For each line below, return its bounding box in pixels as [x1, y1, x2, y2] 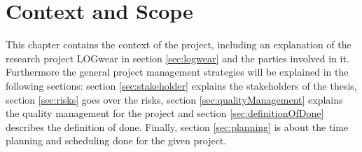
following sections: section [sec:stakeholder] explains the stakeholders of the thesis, [6, 78, 357, 92]
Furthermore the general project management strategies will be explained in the [6, 64, 349, 79]
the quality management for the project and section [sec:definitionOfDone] [6, 106, 324, 120]
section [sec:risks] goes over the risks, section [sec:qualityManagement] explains [6, 92, 343, 106]
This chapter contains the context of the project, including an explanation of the [6, 37, 351, 52]
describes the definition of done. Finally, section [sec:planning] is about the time [6, 119, 349, 134]
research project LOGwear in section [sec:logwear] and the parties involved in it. [6, 50, 349, 65]
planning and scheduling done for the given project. [6, 133, 227, 148]
